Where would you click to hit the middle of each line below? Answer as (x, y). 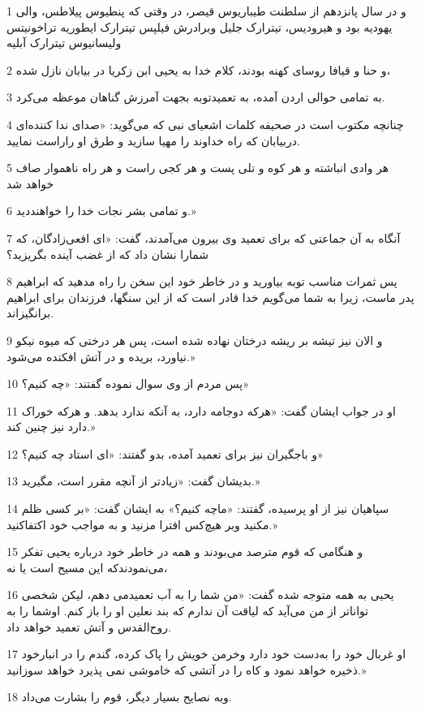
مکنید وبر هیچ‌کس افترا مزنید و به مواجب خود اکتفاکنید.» (142, 524)
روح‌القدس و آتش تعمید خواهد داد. (89, 626)
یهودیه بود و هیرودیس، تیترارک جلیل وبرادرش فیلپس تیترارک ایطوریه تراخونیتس (200, 26)
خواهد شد (30, 183)
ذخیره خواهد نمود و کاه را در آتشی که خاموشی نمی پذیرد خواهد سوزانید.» (187, 669)
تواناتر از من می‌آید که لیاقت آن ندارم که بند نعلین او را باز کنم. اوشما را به (188, 611)
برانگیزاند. (30, 313)
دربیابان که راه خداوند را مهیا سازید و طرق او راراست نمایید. (153, 140)
